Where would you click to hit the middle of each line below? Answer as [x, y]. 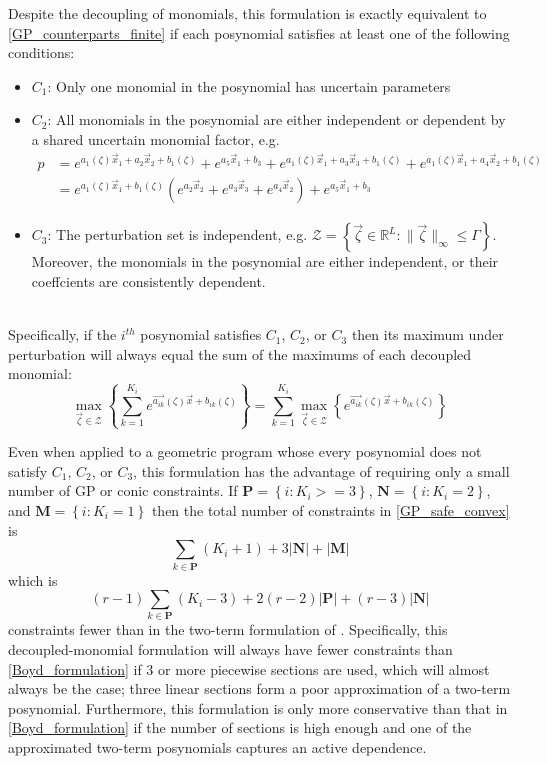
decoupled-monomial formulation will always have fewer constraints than [230, 649]
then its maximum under [427, 334]
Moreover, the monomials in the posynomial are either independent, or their [265, 261]
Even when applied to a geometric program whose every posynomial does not [245, 451]
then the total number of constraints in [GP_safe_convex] [330, 509]
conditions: [41, 52]
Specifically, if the [62, 334]
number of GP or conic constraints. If [123, 490]
